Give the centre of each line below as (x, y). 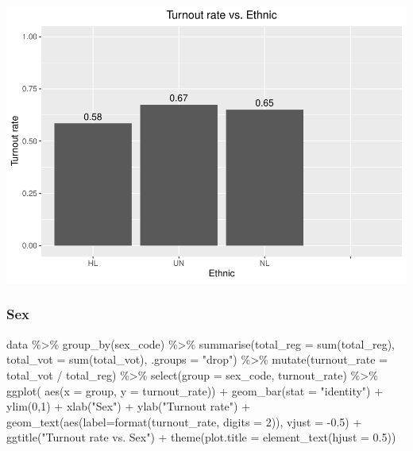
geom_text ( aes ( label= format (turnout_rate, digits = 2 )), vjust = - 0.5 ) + (184, 421)
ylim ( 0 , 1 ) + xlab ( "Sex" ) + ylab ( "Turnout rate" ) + (129, 406)
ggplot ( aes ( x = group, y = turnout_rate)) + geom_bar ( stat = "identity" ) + (195, 390)
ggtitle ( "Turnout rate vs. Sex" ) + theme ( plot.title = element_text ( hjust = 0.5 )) (201, 437)
